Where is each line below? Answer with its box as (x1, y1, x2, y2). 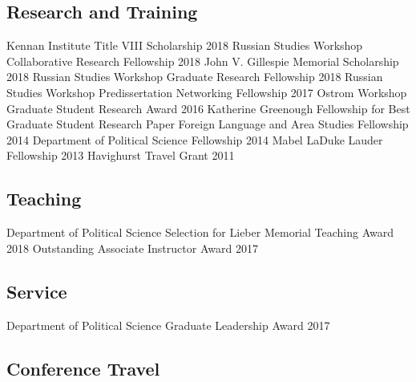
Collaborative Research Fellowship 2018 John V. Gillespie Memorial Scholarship (6, 52, 399, 69)
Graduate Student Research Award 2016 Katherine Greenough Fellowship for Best (6, 100, 410, 116)
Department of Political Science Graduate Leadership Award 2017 (6, 316, 330, 333)
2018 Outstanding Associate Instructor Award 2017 (6, 239, 258, 256)
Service (6, 278, 67, 303)
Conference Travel (6, 356, 160, 380)
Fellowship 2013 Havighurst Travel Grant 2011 (6, 147, 235, 164)
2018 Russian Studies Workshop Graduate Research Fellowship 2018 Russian (6, 68, 383, 85)
